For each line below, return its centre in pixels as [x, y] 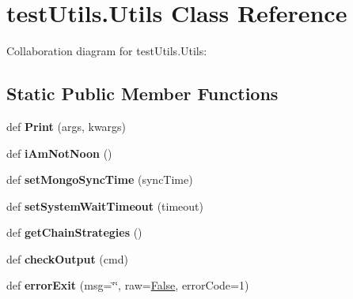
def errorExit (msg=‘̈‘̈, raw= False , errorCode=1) [128, 285]
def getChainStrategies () [74, 232]
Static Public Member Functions [142, 93]
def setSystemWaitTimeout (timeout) [105, 206]
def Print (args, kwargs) [66, 126]
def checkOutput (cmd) [67, 258]
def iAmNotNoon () [59, 153]
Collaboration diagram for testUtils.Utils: [107, 51]
